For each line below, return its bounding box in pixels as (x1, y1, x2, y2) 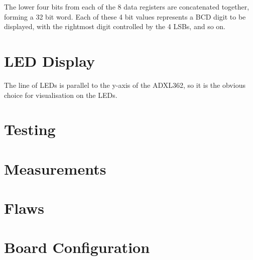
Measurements (4, 158, 106, 179)
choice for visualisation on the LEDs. (4, 89, 117, 100)
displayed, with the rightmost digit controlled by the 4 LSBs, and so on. (4, 21, 226, 32)
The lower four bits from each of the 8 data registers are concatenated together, (4, 2, 249, 12)
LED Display (4, 50, 95, 71)
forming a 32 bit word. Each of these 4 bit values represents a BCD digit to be (4, 11, 246, 22)
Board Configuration (4, 237, 150, 257)
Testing (4, 119, 56, 140)
